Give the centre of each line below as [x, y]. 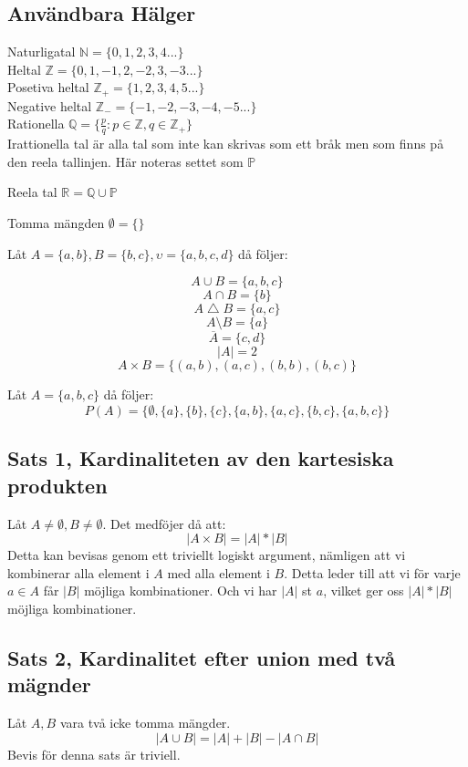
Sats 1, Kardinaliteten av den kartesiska [201, 458]
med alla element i [218, 572]
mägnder [49, 684]
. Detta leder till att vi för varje [372, 572]
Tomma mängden [56, 223]
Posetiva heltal [48, 87]
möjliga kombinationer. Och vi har [181, 591]
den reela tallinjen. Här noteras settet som [125, 161]
